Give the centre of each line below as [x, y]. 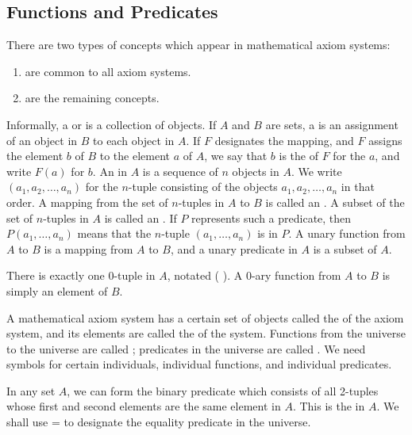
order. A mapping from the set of [87, 202]
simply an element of [57, 290]
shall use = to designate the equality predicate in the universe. [159, 422]
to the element [135, 156]
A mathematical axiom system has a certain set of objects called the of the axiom [205, 317]
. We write [316, 171]
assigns [385, 140]
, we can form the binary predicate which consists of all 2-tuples [223, 390]
